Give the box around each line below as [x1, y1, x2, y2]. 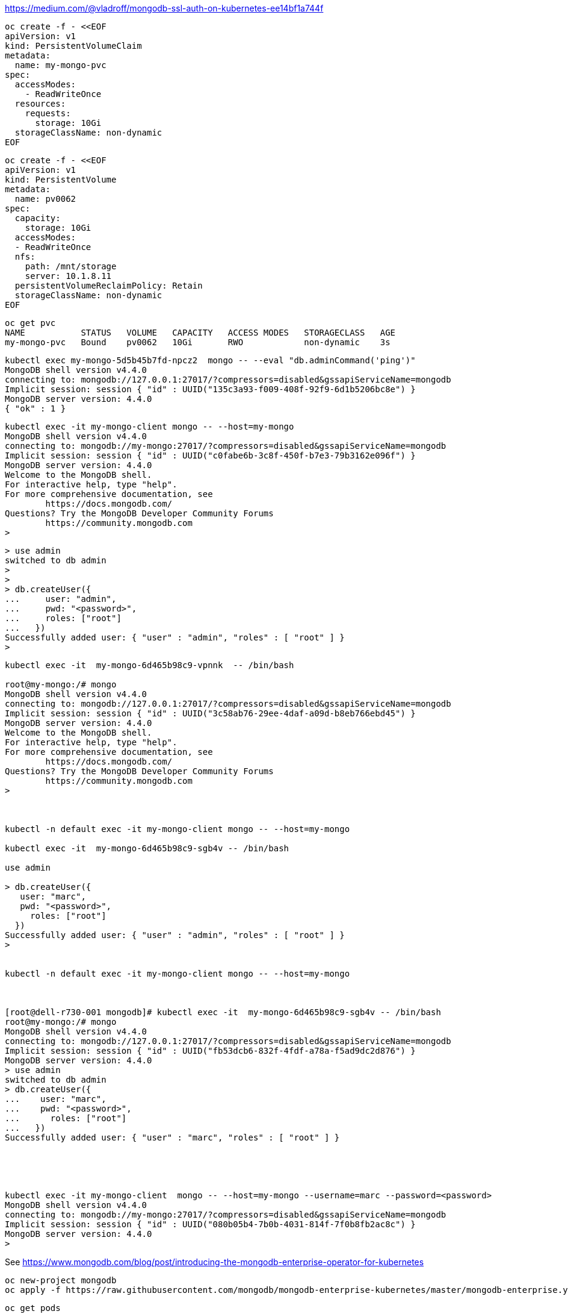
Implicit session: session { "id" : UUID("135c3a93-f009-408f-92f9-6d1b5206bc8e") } [5, 384, 416, 394]
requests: [25, 108, 71, 118]
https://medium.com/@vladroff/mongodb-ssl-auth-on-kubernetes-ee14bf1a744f [5, 3, 324, 13]
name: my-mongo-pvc [14, 60, 106, 70]
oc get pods [5, 1303, 61, 1313]
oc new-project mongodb [5, 1275, 117, 1285]
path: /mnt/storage [25, 261, 117, 271]
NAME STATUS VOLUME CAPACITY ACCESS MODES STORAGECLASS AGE [5, 328, 396, 337]
